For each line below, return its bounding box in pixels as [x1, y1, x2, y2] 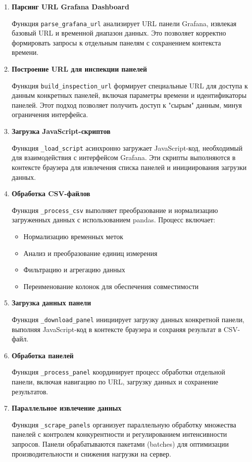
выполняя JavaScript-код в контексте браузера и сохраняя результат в [11, 324, 222, 334]
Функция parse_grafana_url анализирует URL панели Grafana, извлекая [11, 18, 237, 28]
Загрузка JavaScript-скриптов [11, 126, 110, 136]
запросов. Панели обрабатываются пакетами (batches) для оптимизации [11, 439, 229, 449]
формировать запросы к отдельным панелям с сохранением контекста [11, 37, 221, 47]
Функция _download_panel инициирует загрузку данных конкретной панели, [11, 314, 245, 324]
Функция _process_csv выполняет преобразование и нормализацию [11, 205, 218, 215]
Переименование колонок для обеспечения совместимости [23, 281, 199, 291]
